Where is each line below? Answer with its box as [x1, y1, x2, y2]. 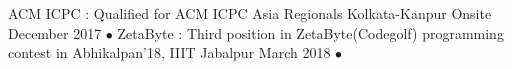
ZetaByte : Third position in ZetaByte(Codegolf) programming [117, 22, 504, 43]
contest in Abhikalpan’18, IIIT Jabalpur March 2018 [8, 42, 331, 63]
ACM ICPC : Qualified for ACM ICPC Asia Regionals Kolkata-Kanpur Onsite [8, 3, 492, 23]
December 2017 [8, 22, 102, 43]
